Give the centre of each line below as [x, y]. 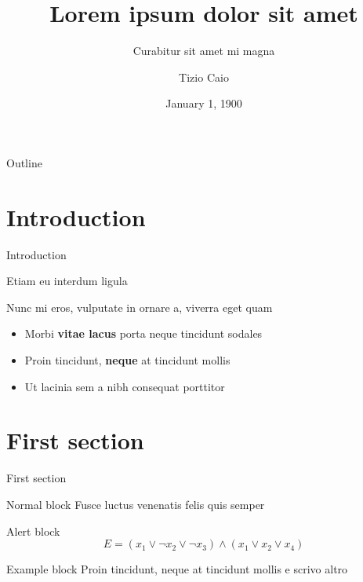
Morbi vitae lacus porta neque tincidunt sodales [143, 333]
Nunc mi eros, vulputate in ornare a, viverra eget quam [140, 307]
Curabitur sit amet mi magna [204, 51]
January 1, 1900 [204, 103]
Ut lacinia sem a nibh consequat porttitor [125, 386]
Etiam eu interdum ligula [67, 281]
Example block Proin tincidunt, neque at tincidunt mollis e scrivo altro [177, 569]
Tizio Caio [204, 77]
